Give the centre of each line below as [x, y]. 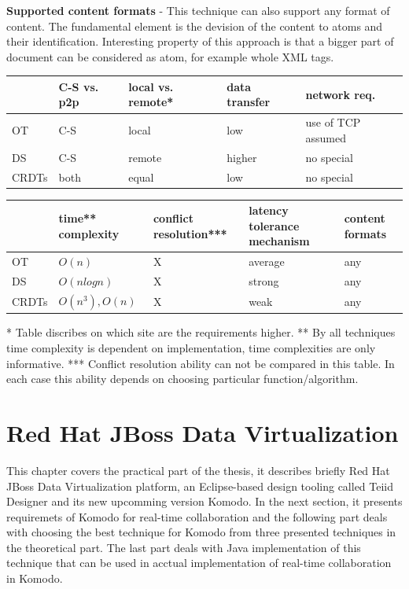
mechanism [279, 241]
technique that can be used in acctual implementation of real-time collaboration [199, 563]
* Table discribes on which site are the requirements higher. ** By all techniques [201, 332]
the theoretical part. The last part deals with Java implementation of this [184, 547]
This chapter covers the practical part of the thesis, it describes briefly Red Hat [198, 470]
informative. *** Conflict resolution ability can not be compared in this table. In [201, 363]
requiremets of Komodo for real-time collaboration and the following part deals [197, 516]
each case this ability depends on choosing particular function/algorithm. [182, 379]
